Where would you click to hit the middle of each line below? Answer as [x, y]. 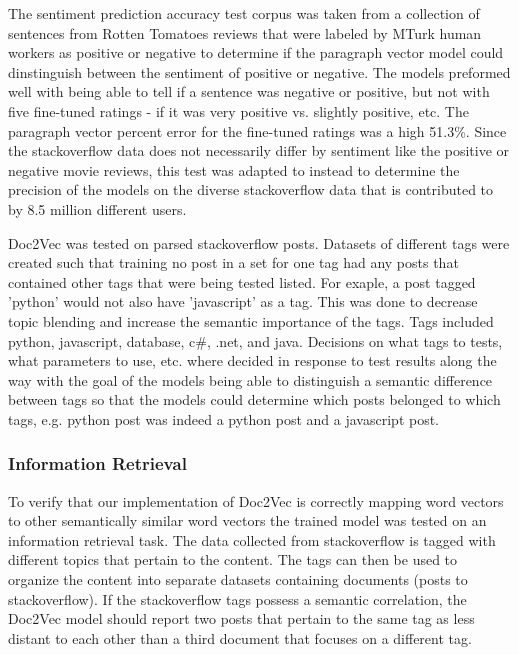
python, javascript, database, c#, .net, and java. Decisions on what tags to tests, [255, 340]
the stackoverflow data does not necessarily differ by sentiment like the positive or [259, 150]
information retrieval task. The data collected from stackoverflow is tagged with [252, 539]
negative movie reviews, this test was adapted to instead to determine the [234, 169]
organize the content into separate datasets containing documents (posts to [238, 579]
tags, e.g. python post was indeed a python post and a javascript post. [224, 418]
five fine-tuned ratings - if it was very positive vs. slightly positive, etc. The [238, 110]
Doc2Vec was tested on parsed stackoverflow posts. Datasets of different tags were [259, 242]
